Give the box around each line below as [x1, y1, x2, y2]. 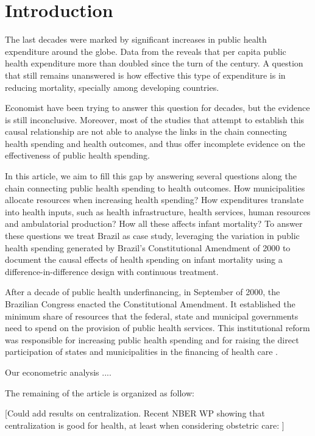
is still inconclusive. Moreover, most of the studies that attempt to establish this [5, 113, 305, 126]
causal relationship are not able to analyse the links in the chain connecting [5, 125, 287, 138]
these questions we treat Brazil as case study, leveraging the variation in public [5, 229, 300, 242]
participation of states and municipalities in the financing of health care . [5, 345, 278, 358]
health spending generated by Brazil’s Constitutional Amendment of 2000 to [5, 241, 291, 254]
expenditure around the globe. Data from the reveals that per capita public [5, 45, 286, 57]
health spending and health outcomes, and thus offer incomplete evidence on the [5, 137, 305, 149]
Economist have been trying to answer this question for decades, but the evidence [5, 101, 310, 114]
